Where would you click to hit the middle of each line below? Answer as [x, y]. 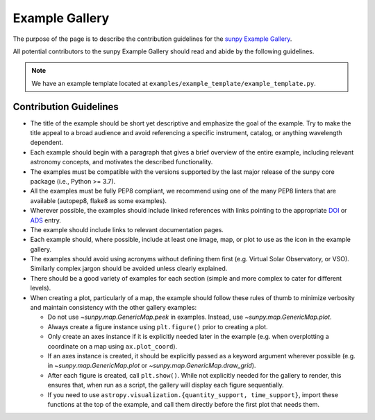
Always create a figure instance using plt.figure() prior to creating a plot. [158, 326]
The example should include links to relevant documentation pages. [127, 229]
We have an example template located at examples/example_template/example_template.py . [174, 83]
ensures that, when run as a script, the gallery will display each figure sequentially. [166, 385]
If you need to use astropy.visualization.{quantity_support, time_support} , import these [193, 394]
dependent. [47, 143]
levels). [41, 288]
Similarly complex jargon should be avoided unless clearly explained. [129, 269]
